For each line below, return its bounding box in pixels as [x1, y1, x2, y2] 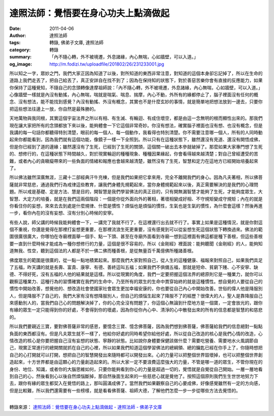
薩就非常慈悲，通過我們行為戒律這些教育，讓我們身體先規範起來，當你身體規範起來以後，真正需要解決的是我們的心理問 [9, 181, 258, 188]
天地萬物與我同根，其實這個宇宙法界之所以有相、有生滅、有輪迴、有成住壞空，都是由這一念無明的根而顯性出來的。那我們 [9, 115, 263, 122]
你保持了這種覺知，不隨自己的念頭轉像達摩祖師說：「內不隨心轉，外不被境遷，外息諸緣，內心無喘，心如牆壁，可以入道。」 [9, 84, 263, 91]
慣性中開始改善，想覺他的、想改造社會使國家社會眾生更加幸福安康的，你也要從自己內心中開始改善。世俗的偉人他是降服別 [9, 285, 263, 292]
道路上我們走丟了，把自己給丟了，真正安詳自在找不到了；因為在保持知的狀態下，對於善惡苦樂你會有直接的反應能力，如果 [9, 77, 263, 83]
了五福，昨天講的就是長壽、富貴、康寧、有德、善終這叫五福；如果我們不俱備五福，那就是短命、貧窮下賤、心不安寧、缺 [9, 264, 258, 271]
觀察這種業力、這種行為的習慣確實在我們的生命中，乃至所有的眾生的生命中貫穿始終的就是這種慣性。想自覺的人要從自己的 [9, 278, 263, 284]
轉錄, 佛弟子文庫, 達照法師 [49, 40, 104, 46]
